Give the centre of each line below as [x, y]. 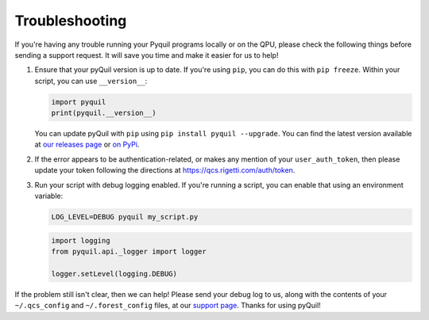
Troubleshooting [71, 21]
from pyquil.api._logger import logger [129, 251]
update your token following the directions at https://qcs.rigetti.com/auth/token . [165, 170]
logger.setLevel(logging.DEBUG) [114, 274]
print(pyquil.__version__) [104, 113]
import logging [81, 240]
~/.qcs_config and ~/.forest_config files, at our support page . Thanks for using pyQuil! [168, 306]
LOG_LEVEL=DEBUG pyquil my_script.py [125, 217]
